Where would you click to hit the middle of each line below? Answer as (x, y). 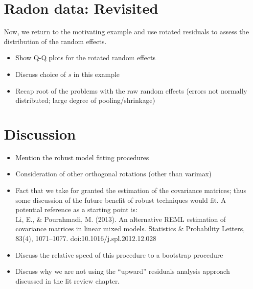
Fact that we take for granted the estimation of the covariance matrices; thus (131, 190)
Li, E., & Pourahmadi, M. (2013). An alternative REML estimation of (121, 219)
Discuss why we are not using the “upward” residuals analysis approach (123, 271)
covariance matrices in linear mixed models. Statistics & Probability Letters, (130, 229)
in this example (97, 74)
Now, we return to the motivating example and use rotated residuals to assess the (126, 32)
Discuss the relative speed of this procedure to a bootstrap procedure (119, 254)
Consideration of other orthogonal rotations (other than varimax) (114, 174)
